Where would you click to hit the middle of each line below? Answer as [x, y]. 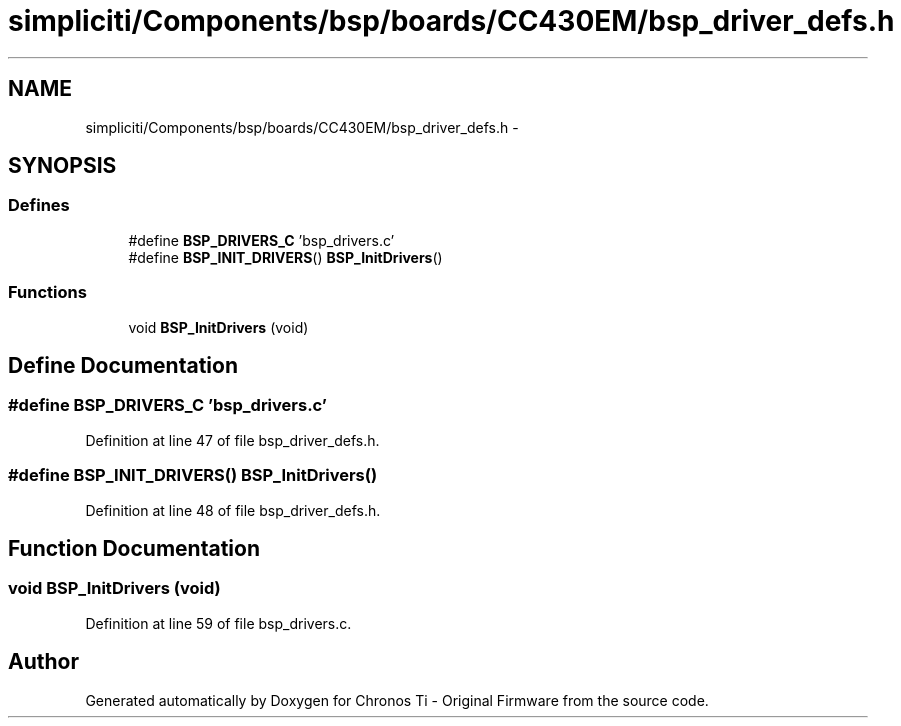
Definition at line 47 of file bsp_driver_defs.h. [232, 440]
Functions [47, 292]
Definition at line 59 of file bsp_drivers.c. [218, 623]
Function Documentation [134, 548]
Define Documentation [123, 365]
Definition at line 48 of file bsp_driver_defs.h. [233, 510]
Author [43, 662]
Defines [39, 205]
